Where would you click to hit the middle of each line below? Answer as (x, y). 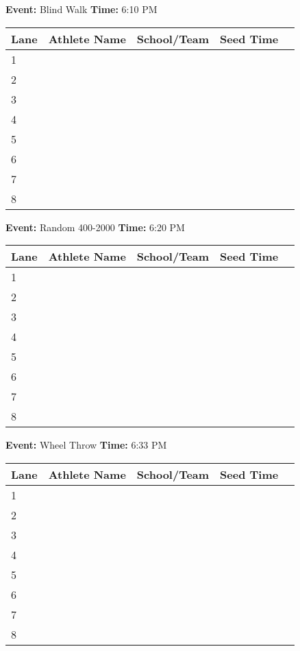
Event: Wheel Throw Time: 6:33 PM (86, 445)
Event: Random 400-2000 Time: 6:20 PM (95, 227)
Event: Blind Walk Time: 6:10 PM (82, 9)
